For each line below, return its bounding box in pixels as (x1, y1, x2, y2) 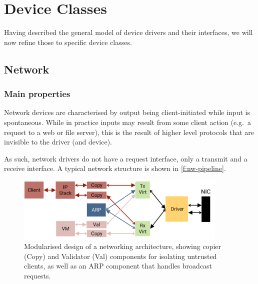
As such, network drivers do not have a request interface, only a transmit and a (4, 153, 247, 163)
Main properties (4, 87, 70, 100)
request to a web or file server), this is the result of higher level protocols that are (4, 126, 254, 137)
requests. (24, 270, 51, 280)
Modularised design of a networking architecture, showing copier (24, 241, 221, 251)
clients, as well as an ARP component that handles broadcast (24, 260, 212, 271)
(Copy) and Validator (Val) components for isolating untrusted (24, 250, 217, 261)
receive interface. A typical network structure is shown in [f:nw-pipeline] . (4, 163, 226, 173)
